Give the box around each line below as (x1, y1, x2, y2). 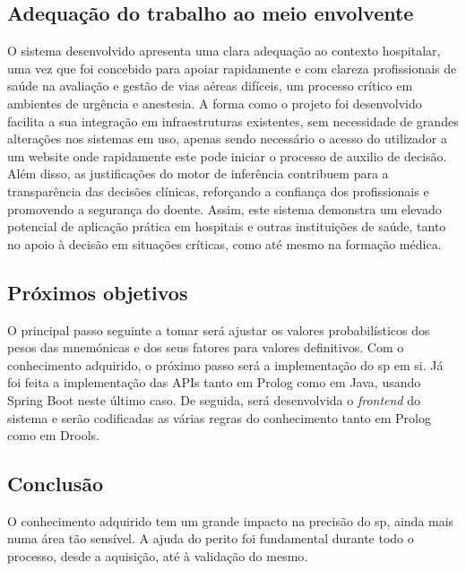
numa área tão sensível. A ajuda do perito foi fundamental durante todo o (7, 529, 414, 548)
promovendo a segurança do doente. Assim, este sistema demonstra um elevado (7, 199, 442, 218)
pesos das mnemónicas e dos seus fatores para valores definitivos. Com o (7, 338, 404, 357)
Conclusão (7, 470, 104, 497)
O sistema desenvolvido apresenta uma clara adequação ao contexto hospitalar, (7, 41, 441, 60)
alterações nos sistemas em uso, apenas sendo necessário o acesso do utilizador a (7, 129, 447, 148)
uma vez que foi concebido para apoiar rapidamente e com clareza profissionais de (7, 58, 457, 77)
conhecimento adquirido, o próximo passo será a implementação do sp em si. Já (7, 355, 444, 374)
